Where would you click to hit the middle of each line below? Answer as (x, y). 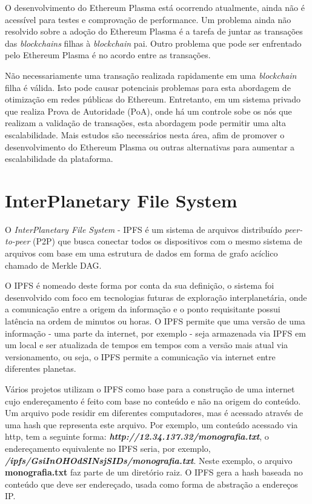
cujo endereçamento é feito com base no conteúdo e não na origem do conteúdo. (153, 401)
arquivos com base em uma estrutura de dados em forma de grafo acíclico (141, 253)
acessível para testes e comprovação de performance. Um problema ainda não (148, 19)
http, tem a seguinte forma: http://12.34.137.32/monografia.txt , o (137, 436)
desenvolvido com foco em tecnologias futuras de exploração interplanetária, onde (156, 297)
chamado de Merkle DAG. (53, 265)
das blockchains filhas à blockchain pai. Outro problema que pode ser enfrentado (153, 43)
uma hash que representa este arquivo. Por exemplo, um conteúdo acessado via (151, 424)
